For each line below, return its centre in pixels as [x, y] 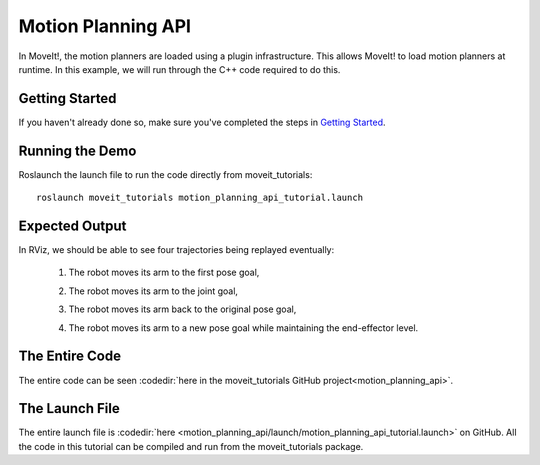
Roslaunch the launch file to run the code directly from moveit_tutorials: [165, 174]
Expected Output [72, 225]
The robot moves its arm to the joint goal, [153, 291]
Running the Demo [77, 150]
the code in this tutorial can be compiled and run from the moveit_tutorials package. [191, 446]
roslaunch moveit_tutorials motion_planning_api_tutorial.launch [200, 198]
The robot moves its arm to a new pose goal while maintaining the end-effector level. [243, 327]
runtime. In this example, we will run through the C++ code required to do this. [179, 69]
